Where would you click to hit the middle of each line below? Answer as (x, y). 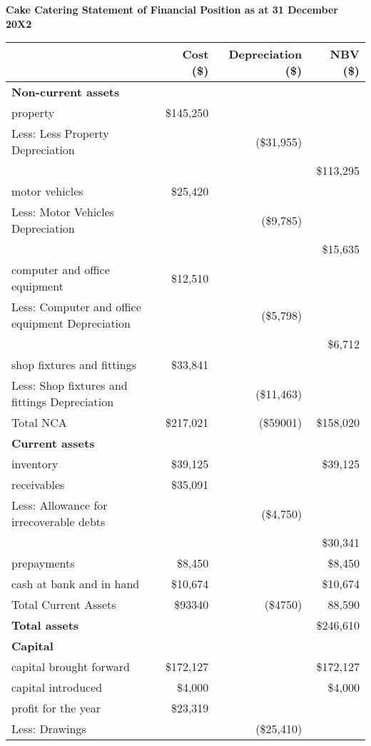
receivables (38, 485)
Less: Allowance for (60, 505)
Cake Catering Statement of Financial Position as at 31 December (172, 9)
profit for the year (56, 708)
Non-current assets (66, 92)
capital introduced (57, 687)
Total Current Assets (64, 605)
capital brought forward (71, 667)
